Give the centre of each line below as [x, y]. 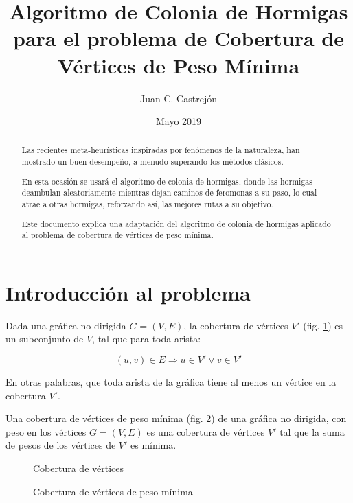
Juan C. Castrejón [179, 98]
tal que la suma [312, 431]
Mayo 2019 [179, 121]
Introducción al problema [128, 292]
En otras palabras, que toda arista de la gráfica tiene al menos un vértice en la [171, 381]
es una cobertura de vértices [206, 431]
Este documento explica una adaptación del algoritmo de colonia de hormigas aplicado [176, 223]
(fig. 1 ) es [323, 325]
